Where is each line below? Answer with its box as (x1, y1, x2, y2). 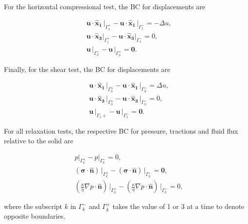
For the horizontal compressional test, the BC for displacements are (4, 1, 205, 11)
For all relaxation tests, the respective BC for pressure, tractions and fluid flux (4, 126, 238, 136)
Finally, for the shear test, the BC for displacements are (4, 64, 170, 74)
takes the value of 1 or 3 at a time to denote (112, 201, 245, 211)
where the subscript (4, 201, 63, 211)
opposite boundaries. (4, 210, 66, 221)
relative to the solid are (4, 136, 73, 146)
